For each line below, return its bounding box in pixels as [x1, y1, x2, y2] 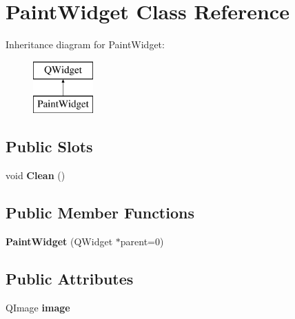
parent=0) [120, 234, 164, 248]
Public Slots [6, 136, 93, 157]
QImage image [6, 300, 70, 314]
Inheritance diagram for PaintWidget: [6, 37, 165, 52]
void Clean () [6, 168, 65, 183]
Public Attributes [6, 267, 134, 289]
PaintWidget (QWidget [6, 234, 113, 248]
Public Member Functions [6, 202, 194, 223]
